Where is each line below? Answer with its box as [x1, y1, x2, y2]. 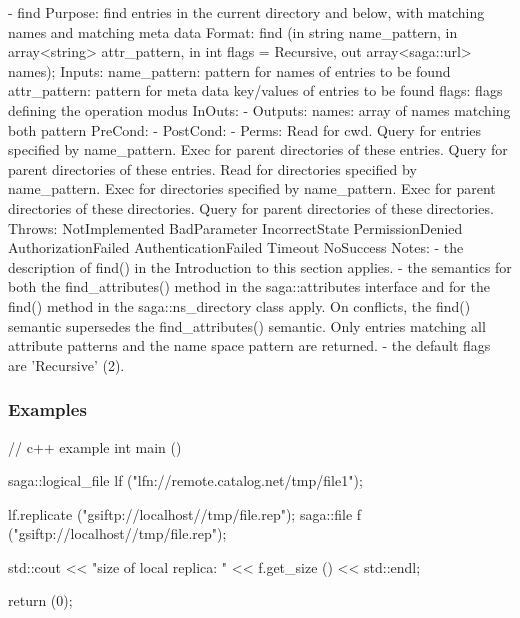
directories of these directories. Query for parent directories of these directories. [8, 197, 494, 218]
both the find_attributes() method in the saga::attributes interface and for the [8, 276, 490, 297]
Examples [8, 397, 87, 422]
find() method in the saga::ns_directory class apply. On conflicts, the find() [8, 295, 471, 316]
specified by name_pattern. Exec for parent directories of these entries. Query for [8, 139, 508, 160]
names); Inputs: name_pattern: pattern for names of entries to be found [8, 60, 451, 81]
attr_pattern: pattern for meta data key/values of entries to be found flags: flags [8, 80, 503, 101]
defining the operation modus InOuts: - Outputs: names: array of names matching [8, 99, 511, 120]
